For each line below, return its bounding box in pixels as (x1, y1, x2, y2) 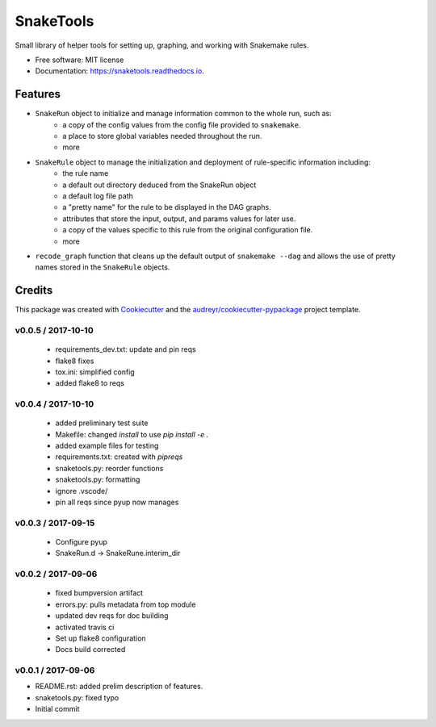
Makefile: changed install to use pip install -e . (55, 429, 209, 439)
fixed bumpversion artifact (55, 588, 144, 598)
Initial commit (35, 704, 80, 714)
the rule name (62, 169, 109, 178)
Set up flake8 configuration (55, 633, 146, 643)
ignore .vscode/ (55, 486, 108, 495)
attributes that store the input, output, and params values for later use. (62, 214, 296, 224)
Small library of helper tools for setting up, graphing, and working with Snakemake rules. (15, 40, 309, 50)
